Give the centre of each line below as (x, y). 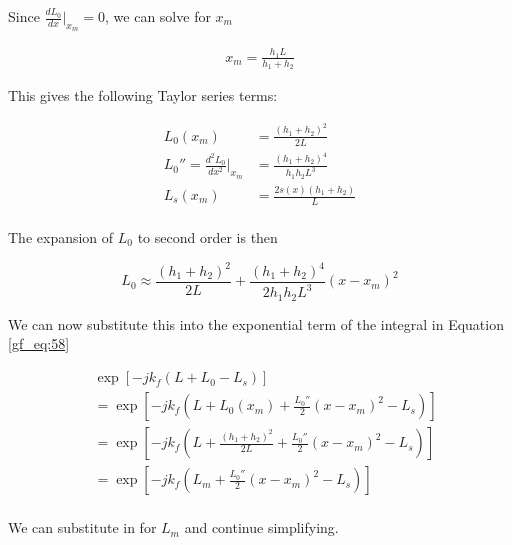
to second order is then (207, 236)
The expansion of (61, 236)
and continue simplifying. (261, 527)
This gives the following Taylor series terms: (143, 95)
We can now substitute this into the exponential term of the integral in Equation (256, 323)
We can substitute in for (82, 527)
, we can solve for (158, 16)
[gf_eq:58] (39, 343)
